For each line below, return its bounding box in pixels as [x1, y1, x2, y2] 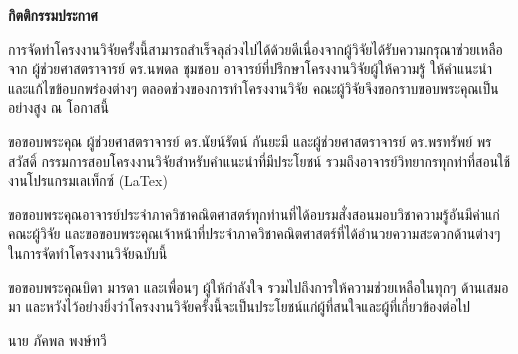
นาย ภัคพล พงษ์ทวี [8, 329, 107, 350]
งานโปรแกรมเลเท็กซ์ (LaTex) [8, 170, 168, 191]
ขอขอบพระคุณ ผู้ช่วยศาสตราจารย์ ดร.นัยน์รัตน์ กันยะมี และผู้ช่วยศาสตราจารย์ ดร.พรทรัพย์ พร [8, 130, 492, 151]
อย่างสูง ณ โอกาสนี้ [8, 97, 109, 118]
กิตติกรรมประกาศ [8, 5, 98, 25]
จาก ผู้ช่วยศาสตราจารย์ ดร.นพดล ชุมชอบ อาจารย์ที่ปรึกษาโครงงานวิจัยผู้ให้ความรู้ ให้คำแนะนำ [8, 58, 493, 79]
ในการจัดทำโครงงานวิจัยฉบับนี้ [8, 242, 168, 263]
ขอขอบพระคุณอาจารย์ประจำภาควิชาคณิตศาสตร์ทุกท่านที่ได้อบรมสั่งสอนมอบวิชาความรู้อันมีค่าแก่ [8, 203, 500, 224]
